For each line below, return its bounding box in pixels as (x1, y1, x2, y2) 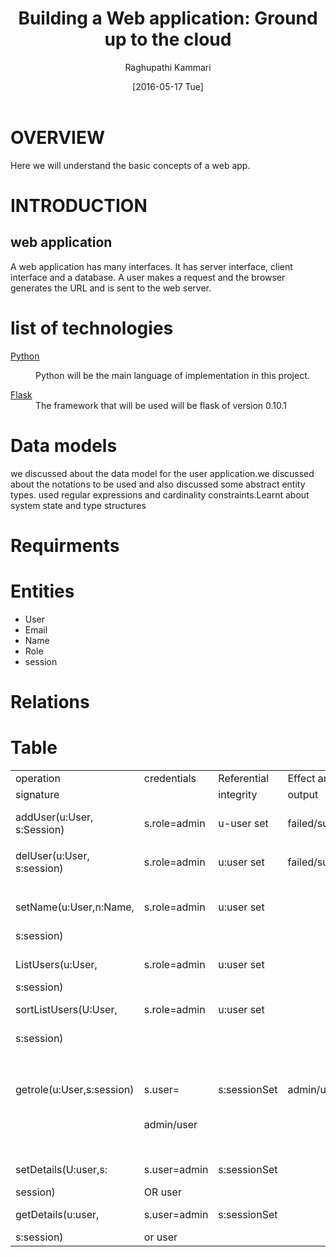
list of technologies (10, 317, 174, 339)
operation (15, 771, 61, 785)
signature (15, 787, 60, 801)
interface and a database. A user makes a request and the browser (10, 271, 286, 283)
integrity (218, 787, 258, 801)
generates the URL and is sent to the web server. (10, 282, 212, 294)
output (287, 787, 319, 801)
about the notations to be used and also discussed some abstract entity (10, 478, 306, 490)
